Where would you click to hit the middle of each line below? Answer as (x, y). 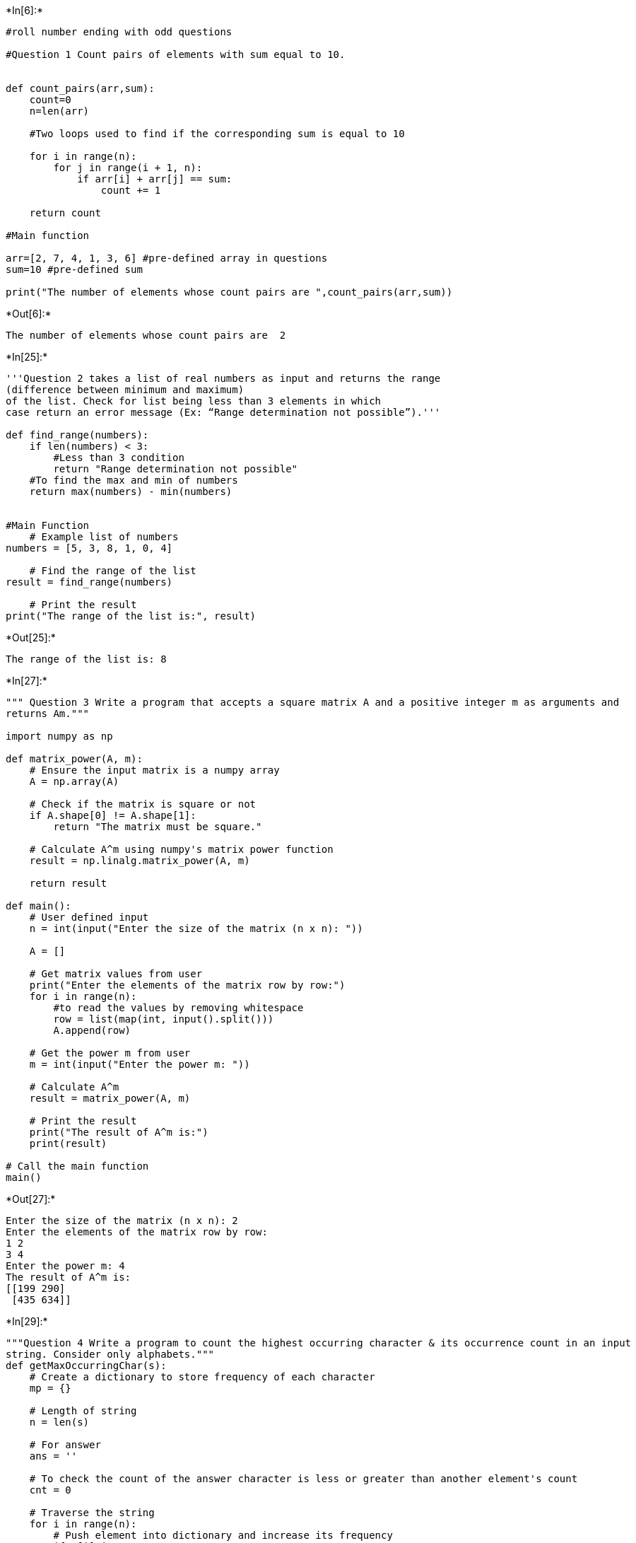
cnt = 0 (50, 1490)
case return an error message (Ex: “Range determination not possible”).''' (223, 412)
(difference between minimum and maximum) (125, 390)
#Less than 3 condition (119, 458)
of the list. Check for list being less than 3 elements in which (194, 401)
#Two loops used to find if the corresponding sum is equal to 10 (217, 134)
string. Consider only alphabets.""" (110, 1354)
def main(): (39, 906)
